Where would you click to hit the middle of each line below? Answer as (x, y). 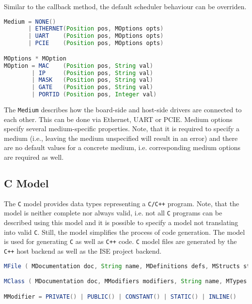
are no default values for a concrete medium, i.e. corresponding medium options (122, 147)
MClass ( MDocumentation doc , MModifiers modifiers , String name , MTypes (126, 281)
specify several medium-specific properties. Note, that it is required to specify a (122, 129)
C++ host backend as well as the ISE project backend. (83, 251)
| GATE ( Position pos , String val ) (92, 87)
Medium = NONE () (30, 22)
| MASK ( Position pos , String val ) (92, 80)
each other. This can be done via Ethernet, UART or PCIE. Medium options (118, 119)
